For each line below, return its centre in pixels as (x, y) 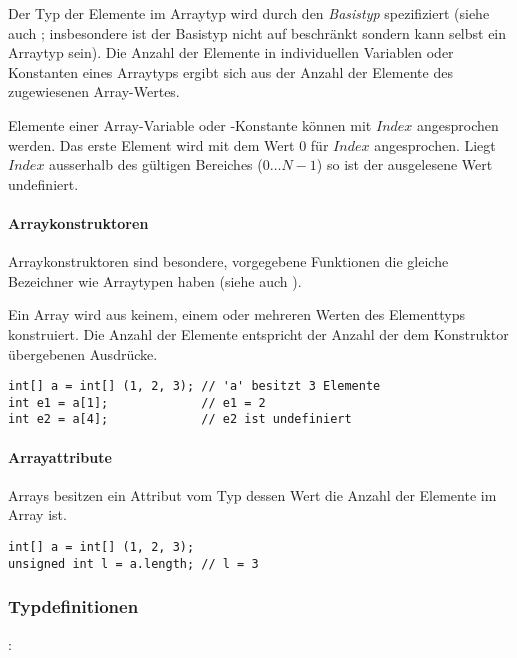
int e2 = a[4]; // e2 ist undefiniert (180, 419)
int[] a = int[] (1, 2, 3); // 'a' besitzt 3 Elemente (194, 386)
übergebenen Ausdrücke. (83, 353)
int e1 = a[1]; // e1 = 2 (137, 402)
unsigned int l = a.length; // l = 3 (133, 563)
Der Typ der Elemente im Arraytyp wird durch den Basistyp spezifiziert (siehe (249, 13)
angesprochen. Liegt (435, 144)
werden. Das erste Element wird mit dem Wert (151, 144)
